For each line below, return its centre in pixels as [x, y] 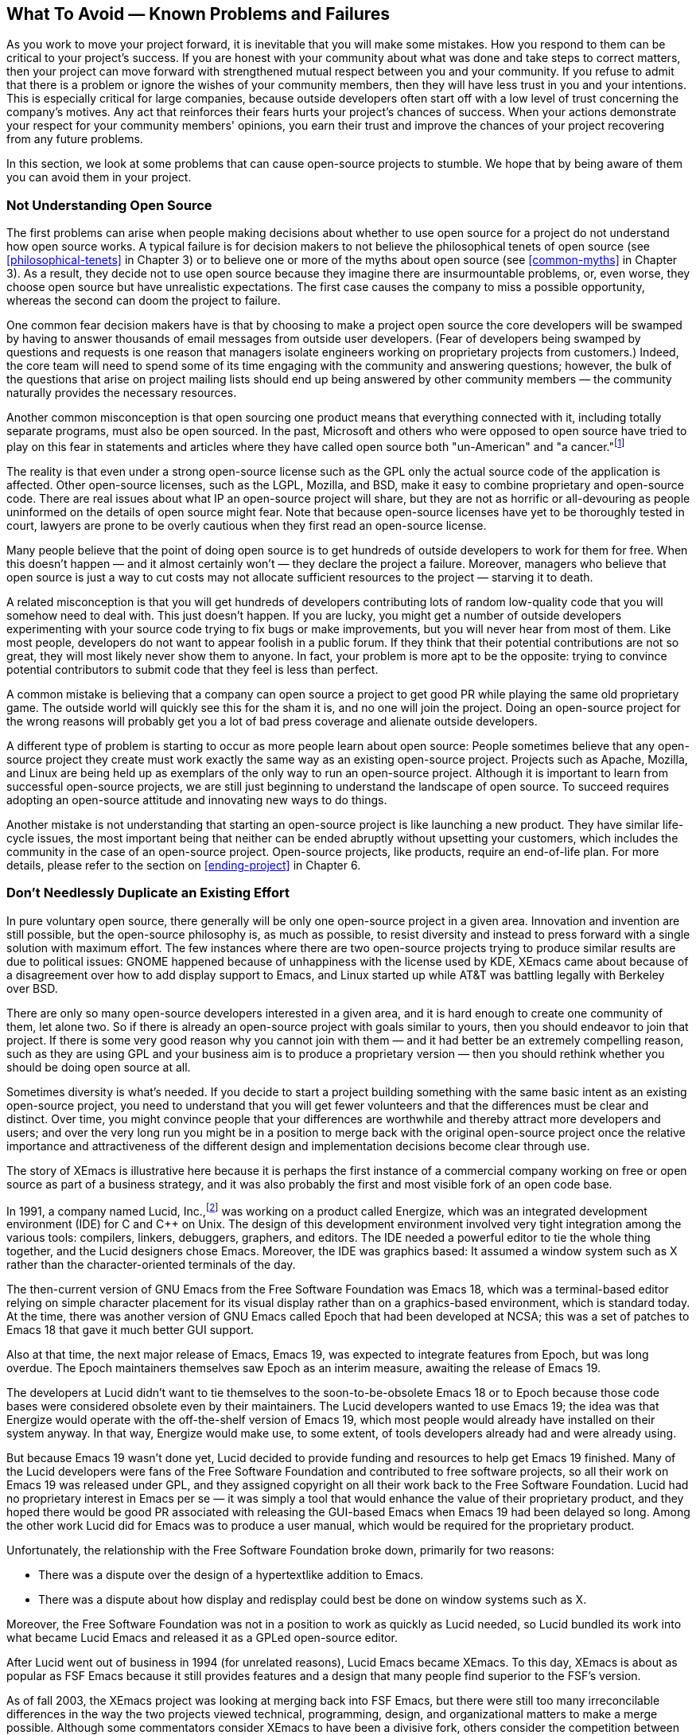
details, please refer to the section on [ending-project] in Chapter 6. [184, 865]
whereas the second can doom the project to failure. [144, 301]
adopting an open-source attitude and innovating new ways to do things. [197, 799]
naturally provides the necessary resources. [122, 393]
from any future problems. [75, 139]
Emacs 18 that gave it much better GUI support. [130, 1330]
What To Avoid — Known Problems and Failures [198, 14]
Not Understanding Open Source [109, 205]
